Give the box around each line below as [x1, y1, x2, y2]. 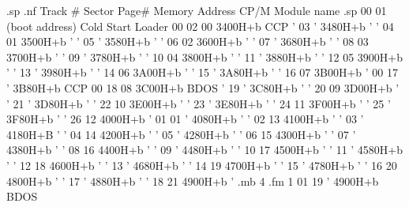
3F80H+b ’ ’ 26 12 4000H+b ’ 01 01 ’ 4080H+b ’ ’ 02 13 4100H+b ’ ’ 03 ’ [6, 111, 364, 127]
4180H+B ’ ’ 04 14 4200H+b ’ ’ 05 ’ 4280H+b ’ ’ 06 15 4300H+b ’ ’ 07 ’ [6, 126, 356, 142]
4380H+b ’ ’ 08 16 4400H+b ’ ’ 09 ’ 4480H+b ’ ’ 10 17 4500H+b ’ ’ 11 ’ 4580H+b [6, 141, 403, 158]
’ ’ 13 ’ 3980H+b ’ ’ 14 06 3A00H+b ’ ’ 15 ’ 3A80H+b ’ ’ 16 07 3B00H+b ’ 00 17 [6, 64, 398, 81]
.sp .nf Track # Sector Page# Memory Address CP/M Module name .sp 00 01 [6, 2, 387, 18]
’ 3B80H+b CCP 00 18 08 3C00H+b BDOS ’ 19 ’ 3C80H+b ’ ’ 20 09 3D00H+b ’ [6, 79, 400, 96]
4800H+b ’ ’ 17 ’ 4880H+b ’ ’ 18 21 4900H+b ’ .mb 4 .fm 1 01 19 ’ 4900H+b [6, 172, 379, 189]
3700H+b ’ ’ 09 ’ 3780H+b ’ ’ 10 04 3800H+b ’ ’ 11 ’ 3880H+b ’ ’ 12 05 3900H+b [6, 48, 403, 65]
